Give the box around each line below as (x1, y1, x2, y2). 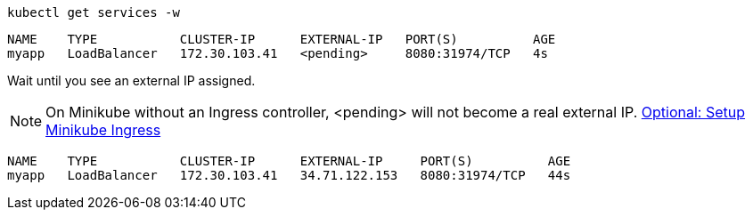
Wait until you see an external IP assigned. (7, 73, 256, 88)
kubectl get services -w (7, 5, 180, 20)
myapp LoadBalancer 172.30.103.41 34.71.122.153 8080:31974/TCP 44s (7, 168, 571, 182)
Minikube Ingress (45, 121, 161, 139)
